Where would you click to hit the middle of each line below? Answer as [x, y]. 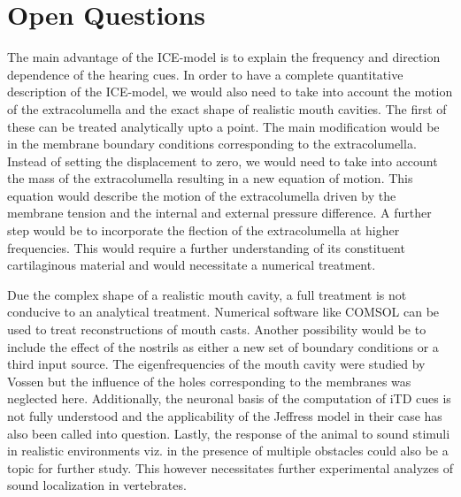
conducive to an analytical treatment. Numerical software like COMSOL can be [223, 312]
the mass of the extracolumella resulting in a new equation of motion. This [210, 178]
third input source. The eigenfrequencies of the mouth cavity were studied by [216, 364]
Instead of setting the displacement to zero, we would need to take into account [223, 161]
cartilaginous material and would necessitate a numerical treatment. [192, 265]
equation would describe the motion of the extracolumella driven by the [202, 195]
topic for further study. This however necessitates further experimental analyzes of [230, 467]
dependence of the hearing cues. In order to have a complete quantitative [205, 74]
